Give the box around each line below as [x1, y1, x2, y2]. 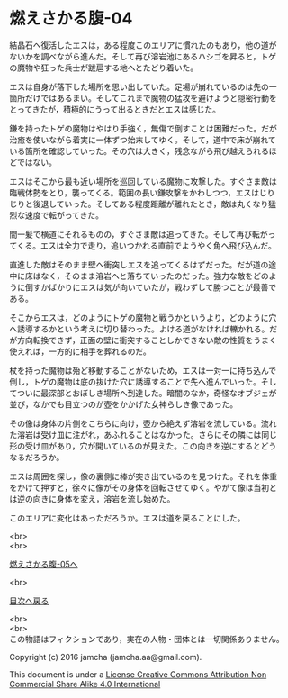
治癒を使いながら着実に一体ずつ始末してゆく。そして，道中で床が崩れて [9, 134, 276, 145]
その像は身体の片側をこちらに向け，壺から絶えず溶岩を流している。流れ [9, 418, 277, 429]
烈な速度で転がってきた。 [9, 209, 103, 221]
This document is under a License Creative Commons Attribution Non [9, 668, 267, 680]
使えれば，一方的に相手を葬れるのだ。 [9, 346, 151, 357]
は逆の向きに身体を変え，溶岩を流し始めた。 [9, 493, 175, 504]
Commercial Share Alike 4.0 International [9, 678, 161, 689]
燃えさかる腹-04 [9, 8, 133, 29]
